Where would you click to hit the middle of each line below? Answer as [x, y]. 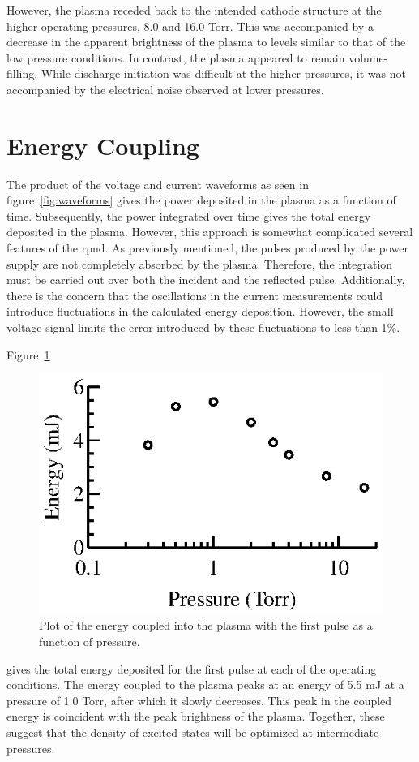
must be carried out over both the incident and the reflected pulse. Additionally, [206, 280]
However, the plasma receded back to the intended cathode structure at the [194, 10]
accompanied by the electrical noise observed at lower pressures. [165, 89]
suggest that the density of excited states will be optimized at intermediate [193, 732]
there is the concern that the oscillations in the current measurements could [195, 295]
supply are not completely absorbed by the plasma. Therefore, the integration [200, 263]
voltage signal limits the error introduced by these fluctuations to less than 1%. [203, 327]
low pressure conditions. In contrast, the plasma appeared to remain [176, 57]
